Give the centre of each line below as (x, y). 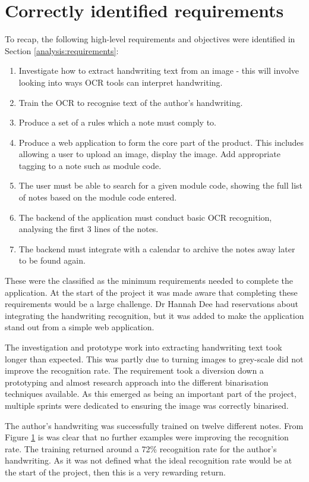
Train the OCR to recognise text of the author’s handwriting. (131, 102)
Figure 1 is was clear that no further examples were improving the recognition (147, 437)
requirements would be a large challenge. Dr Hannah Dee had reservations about (152, 304)
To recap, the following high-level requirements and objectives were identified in (150, 39)
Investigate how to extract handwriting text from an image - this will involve (159, 71)
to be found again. (52, 260)
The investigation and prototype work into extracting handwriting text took (144, 347)
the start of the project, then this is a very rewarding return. (115, 472)
